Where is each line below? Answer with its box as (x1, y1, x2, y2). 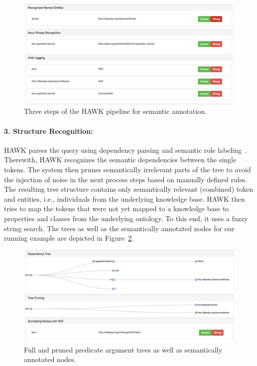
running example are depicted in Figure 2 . (4, 233, 134, 243)
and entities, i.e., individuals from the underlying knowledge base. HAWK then (4, 193, 245, 204)
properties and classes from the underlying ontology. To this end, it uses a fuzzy (4, 213, 248, 223)
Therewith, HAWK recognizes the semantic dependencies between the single (4, 154, 237, 165)
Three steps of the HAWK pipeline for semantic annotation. (24, 106, 207, 116)
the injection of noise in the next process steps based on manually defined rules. (4, 174, 248, 184)
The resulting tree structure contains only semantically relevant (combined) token (4, 184, 254, 194)
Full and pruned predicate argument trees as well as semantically (24, 344, 223, 355)
